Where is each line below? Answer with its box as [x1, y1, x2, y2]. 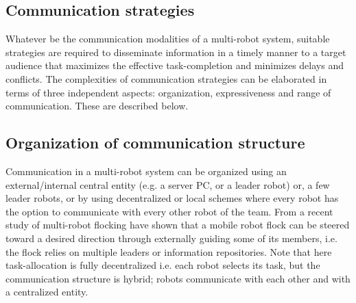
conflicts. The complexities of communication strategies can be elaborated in [5, 71, 327, 85]
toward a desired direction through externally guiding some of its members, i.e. [5, 230, 337, 245]
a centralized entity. [5, 285, 88, 299]
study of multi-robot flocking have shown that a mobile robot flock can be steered [5, 218, 350, 232]
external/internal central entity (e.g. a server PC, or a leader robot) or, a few [5, 177, 330, 192]
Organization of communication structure [5, 132, 305, 153]
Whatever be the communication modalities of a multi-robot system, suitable [5, 31, 330, 46]
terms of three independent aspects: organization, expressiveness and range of [5, 85, 331, 99]
